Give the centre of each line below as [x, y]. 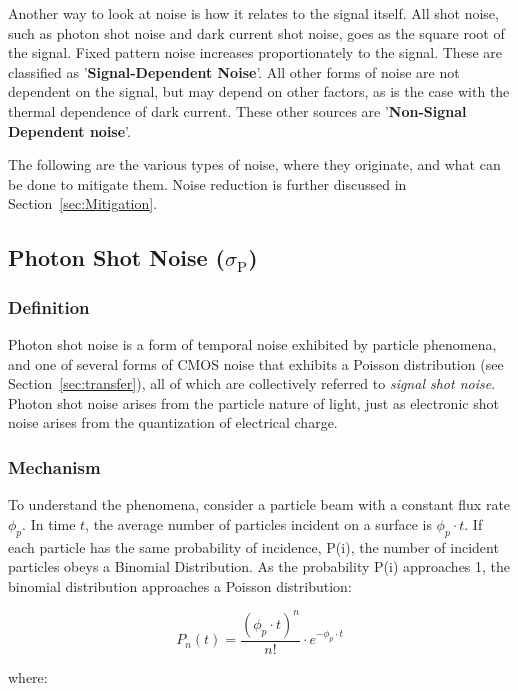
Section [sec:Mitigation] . [83, 203]
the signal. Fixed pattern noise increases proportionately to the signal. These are [255, 52]
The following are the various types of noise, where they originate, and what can [254, 164]
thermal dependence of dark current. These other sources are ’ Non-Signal [237, 110]
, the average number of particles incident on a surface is [258, 523]
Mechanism [54, 466]
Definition [49, 306]
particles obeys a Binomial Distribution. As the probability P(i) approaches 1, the [259, 566]
